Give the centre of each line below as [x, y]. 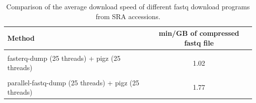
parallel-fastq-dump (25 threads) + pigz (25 [73, 82]
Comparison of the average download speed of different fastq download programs [128, 6]
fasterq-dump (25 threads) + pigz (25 [64, 58]
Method [21, 38]
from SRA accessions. [128, 16]
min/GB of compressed [199, 33]
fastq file [199, 42]
